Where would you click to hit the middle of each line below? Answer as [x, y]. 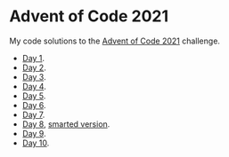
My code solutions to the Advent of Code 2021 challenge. [115, 41]
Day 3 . [34, 76]
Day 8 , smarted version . [66, 124]
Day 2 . [34, 67]
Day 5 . [34, 96]
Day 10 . [36, 143]
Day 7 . [33, 114]
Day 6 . [34, 105]
